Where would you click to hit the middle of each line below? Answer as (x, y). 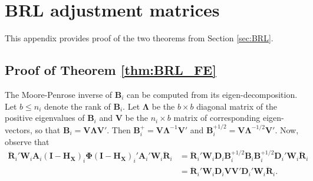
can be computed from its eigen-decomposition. (212, 94)
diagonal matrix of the (237, 106)
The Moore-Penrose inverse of (59, 94)
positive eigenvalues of (45, 118)
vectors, (19, 129)
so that (48, 129)
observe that (27, 141)
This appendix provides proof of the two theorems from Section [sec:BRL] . (139, 38)
